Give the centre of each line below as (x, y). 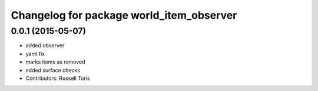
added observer (45, 45)
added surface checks (53, 70)
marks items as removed (55, 62)
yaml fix (35, 54)
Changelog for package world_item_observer (124, 15)
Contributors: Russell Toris (58, 78)
